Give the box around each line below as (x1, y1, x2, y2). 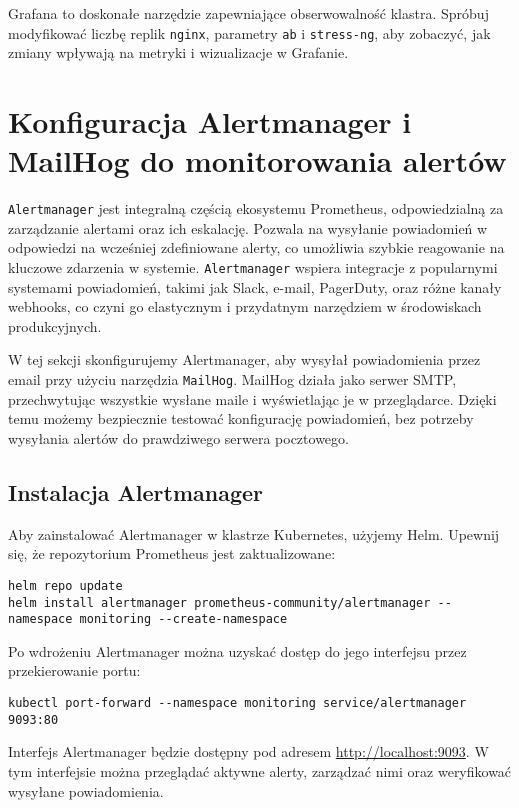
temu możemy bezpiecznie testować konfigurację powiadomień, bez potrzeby (8, 408, 474, 429)
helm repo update (8, 578, 123, 593)
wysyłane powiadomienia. (8, 780, 164, 801)
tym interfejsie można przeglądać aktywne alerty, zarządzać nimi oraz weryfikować (8, 760, 512, 781)
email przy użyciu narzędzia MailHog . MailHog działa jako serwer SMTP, (8, 369, 457, 390)
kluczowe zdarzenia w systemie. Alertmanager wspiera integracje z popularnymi (8, 257, 498, 277)
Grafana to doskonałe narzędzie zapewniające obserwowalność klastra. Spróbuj (8, 3, 489, 23)
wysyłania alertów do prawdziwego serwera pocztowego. (8, 427, 349, 448)
